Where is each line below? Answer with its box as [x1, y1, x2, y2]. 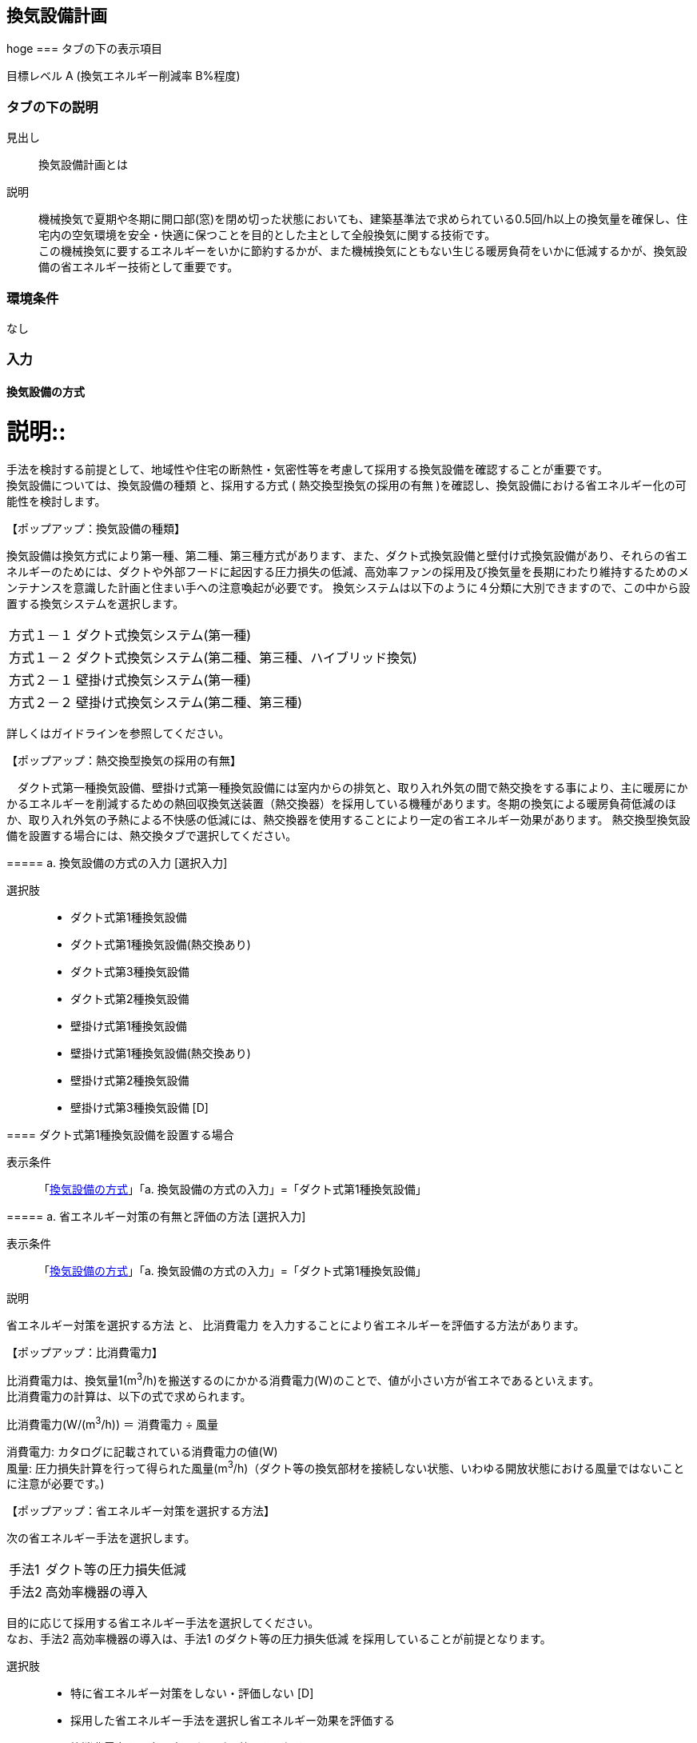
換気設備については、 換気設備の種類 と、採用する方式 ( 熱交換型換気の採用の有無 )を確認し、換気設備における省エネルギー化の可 [6, 478, 687, 493]
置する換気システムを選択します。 [6, 597, 185, 611]
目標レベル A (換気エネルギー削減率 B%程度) [6, 69, 241, 83]
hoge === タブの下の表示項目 [6, 42, 163, 56]
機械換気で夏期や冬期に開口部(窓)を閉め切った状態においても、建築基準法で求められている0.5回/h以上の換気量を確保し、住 [38, 212, 688, 226]
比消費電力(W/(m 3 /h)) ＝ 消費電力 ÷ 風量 [6, 1415, 219, 1431]
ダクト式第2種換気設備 [70, 992, 189, 1006]
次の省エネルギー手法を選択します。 [6, 1531, 196, 1545]
